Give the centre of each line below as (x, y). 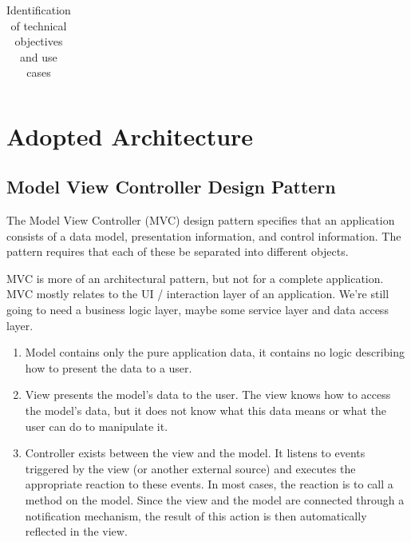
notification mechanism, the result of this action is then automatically (196, 515)
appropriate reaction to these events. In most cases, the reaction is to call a (209, 484)
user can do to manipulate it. (97, 426)
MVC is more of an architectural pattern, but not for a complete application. (195, 278)
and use (39, 56)
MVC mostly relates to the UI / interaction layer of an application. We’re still (198, 294)
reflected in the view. (76, 531)
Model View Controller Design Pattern (171, 187)
